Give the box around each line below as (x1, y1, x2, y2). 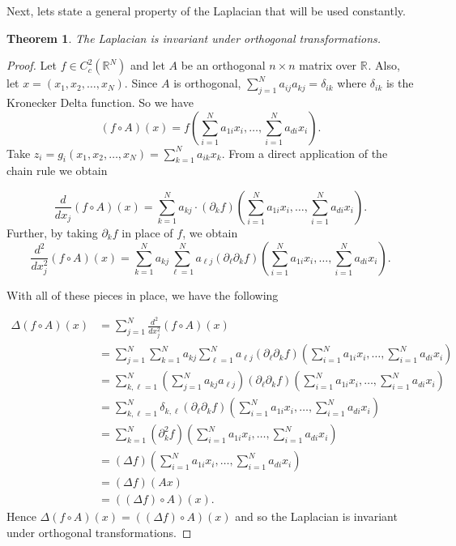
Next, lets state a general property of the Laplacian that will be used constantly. (6, 2, 406, 19)
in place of (121, 224, 173, 241)
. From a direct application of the (221, 144, 388, 161)
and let (130, 57, 165, 74)
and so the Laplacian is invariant (235, 508, 398, 525)
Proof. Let (6, 57, 57, 74)
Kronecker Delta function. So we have (6, 93, 194, 110)
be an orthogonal (181, 57, 266, 74)
